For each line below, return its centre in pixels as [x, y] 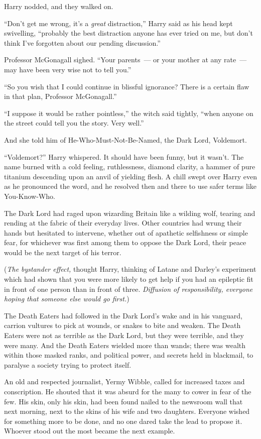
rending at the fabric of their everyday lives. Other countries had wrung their [123, 223]
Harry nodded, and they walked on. [59, 6]
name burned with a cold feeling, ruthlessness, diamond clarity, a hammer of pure [130, 167]
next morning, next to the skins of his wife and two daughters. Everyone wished [127, 411]
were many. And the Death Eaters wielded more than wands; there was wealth [125, 345]
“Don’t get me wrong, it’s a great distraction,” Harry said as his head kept [118, 23]
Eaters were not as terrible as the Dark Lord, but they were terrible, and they [124, 335]
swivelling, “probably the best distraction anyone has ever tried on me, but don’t [128, 33]
